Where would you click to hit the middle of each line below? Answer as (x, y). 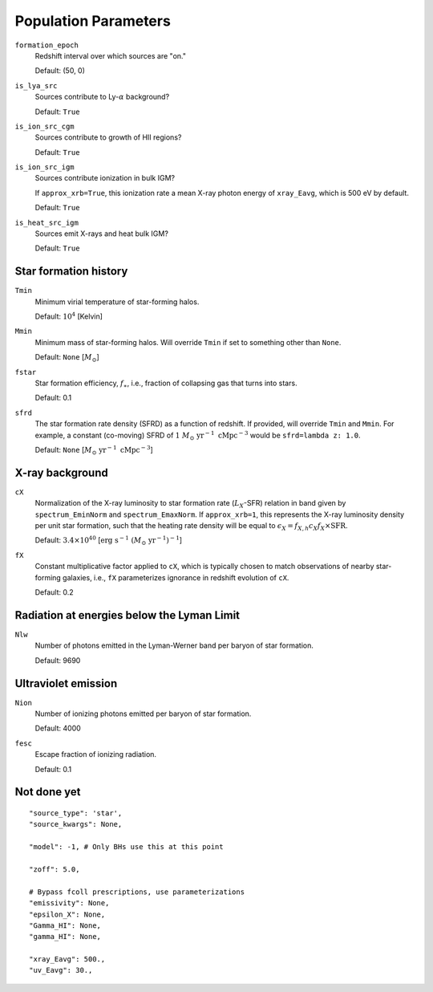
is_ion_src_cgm (45, 126)
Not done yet (48, 792)
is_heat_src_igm (47, 222)
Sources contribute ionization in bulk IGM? (105, 178)
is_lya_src (36, 85)
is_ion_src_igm (45, 167)
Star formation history (71, 272)
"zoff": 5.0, (55, 869)
